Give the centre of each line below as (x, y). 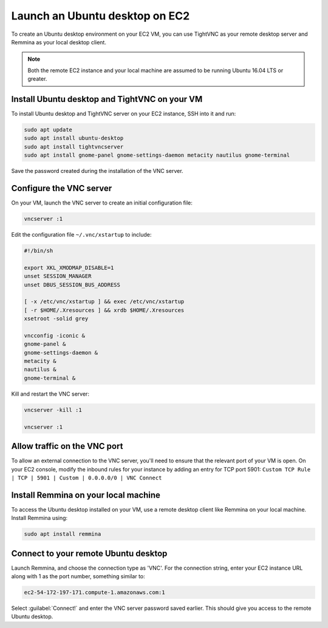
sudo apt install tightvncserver (74, 147)
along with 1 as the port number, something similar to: (78, 576)
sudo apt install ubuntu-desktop (74, 138)
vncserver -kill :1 (53, 410)
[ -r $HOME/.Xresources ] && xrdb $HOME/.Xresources (104, 310)
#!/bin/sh (39, 251)
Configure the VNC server (62, 188)
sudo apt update (48, 130)
